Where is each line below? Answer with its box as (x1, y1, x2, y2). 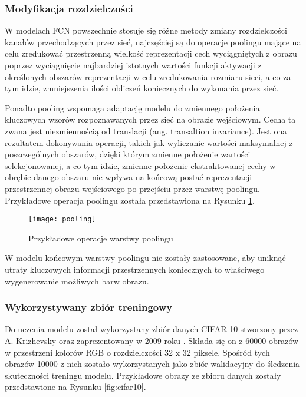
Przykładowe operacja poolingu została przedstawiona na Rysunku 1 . (5, 194, 255, 206)
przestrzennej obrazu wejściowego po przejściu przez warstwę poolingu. (5, 182, 260, 194)
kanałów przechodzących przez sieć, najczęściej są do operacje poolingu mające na (5, 35, 301, 48)
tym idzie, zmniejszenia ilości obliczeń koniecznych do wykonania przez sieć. (5, 82, 279, 94)
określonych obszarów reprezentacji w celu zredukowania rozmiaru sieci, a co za (5, 70, 291, 82)
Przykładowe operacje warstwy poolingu (28, 231, 173, 244)
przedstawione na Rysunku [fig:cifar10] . (5, 381, 146, 393)
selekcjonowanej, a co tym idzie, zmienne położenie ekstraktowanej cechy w (5, 159, 276, 171)
